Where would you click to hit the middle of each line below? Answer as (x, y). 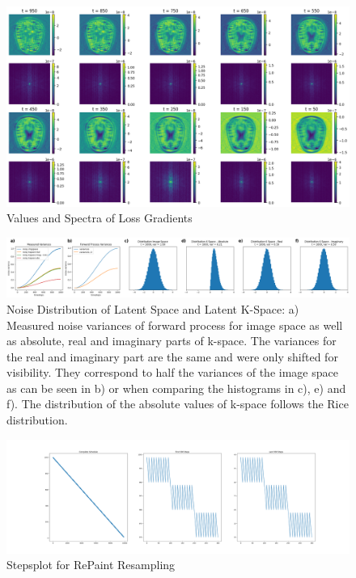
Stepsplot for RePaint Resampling (91, 565)
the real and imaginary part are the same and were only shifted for (172, 356)
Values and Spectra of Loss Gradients (100, 218)
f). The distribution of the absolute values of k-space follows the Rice (178, 404)
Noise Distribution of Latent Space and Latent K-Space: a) (153, 308)
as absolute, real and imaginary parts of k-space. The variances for (172, 341)
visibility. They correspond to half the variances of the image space (172, 372)
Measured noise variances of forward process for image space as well (175, 325)
